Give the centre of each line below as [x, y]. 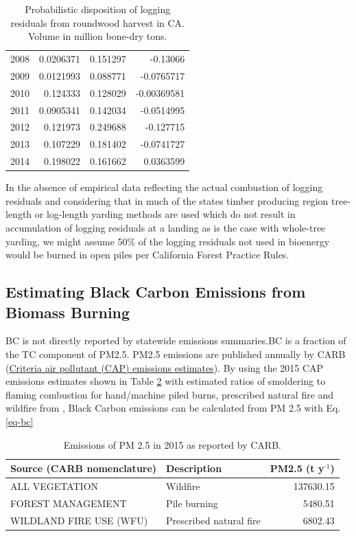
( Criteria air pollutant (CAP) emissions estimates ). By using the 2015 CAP [165, 367]
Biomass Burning [68, 312]
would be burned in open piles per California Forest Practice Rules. [147, 255]
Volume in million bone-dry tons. [98, 36]
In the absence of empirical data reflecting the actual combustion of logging [164, 187]
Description [194, 468]
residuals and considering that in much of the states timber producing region [167, 200]
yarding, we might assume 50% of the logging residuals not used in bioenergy [168, 241]
